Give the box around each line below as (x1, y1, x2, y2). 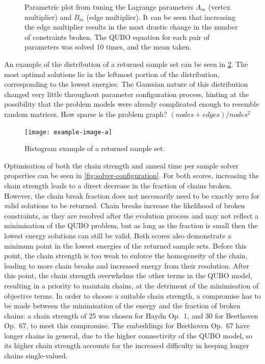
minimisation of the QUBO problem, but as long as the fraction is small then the (4, 220, 258, 231)
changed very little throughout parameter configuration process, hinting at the (4, 88, 249, 99)
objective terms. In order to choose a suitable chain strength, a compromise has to (4, 290, 261, 301)
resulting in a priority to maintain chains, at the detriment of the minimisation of (4, 280, 259, 290)
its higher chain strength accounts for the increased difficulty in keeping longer (4, 340, 249, 351)
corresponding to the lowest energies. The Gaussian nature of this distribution (4, 79, 248, 89)
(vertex (208, 2, 230, 12)
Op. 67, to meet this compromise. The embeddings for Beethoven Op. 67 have (4, 320, 250, 331)
